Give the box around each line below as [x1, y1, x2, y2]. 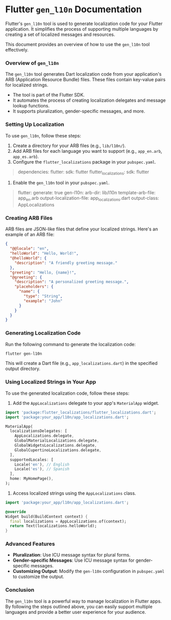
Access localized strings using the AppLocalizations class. [12, 490, 136, 496]
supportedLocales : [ [10, 457, 54, 462]
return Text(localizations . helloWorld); [10, 523, 97, 529]
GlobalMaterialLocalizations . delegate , [14, 438, 100, 443]
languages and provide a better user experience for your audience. [5, 609, 146, 615]
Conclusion [5, 586, 35, 593]
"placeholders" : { [14, 284, 54, 289]
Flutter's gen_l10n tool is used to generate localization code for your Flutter [5, 20, 163, 27]
